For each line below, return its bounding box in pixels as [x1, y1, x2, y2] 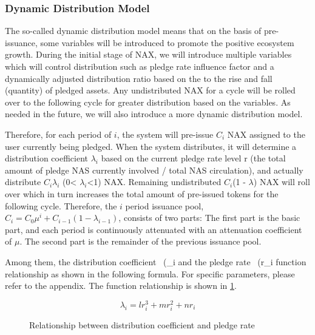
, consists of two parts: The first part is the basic [118, 211, 300, 224]
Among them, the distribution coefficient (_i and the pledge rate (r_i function [5, 255, 307, 268]
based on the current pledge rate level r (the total [101, 152, 286, 164]
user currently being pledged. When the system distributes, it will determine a [5, 140, 297, 152]
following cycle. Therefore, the [5, 199, 117, 212]
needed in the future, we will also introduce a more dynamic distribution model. [5, 107, 303, 120]
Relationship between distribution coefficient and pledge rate [29, 318, 255, 331]
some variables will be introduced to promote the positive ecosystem [40, 36, 294, 49]
